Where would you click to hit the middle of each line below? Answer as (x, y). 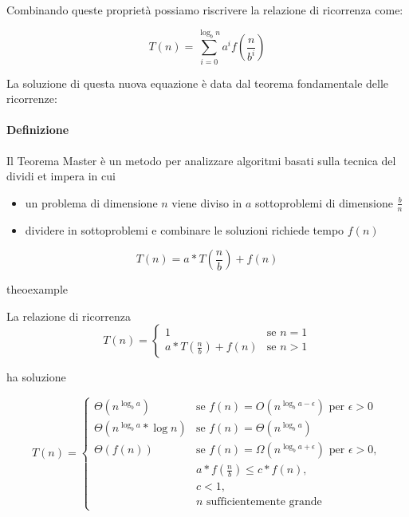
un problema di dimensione (91, 202)
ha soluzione (36, 377)
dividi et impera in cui (61, 176)
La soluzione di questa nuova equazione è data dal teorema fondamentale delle (198, 83)
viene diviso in (207, 202)
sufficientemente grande (264, 502)
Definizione (38, 130)
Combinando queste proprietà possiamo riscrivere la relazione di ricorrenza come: (205, 10)
